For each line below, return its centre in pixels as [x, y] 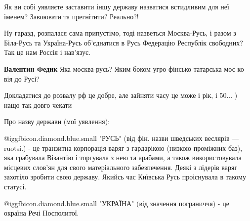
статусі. [15, 186]
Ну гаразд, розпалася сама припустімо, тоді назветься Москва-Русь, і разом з [120, 33]
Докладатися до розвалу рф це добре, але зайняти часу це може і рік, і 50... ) [121, 95]
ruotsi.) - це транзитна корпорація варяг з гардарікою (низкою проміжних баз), [123, 148]
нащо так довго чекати [38, 105]
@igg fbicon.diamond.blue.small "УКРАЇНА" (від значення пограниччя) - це [117, 203]
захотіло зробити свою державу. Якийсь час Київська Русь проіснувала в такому [125, 177]
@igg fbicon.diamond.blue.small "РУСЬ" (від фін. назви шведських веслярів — [122, 138]
